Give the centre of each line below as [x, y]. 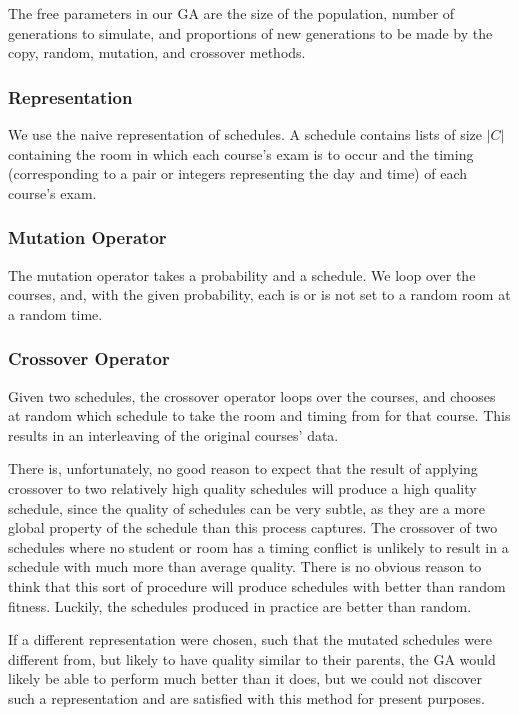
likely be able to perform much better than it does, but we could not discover [245, 678]
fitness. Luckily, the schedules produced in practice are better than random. [240, 605]
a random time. [55, 313]
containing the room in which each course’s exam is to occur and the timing [241, 153]
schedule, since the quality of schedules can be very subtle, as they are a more [246, 507]
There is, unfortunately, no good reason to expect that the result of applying [243, 468]
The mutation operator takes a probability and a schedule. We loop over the [242, 274]
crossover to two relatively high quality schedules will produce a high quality [242, 487]
